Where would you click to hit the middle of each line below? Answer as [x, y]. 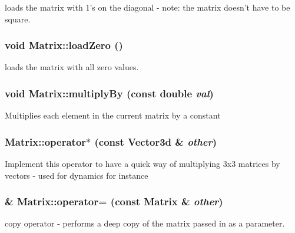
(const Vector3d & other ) [156, 141]
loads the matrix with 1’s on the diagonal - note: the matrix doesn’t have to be [147, 7]
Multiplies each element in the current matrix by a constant [113, 115]
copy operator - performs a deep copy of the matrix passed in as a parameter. [145, 223]
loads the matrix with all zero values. [72, 67]
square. [18, 19]
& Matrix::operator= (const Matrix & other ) [114, 201]
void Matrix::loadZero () [64, 45]
